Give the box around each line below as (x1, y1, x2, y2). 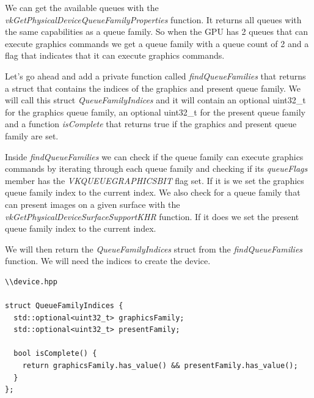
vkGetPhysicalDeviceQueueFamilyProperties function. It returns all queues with (5, 13, 302, 26)
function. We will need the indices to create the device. (5, 254, 211, 267)
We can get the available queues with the (5, 1, 159, 13)
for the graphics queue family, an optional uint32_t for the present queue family (5, 105, 305, 118)
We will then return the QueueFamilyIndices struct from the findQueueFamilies (5, 242, 303, 255)
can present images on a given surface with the (5, 197, 180, 210)
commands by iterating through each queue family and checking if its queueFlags (5, 162, 308, 175)
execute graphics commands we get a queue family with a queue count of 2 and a (5, 37, 309, 50)
